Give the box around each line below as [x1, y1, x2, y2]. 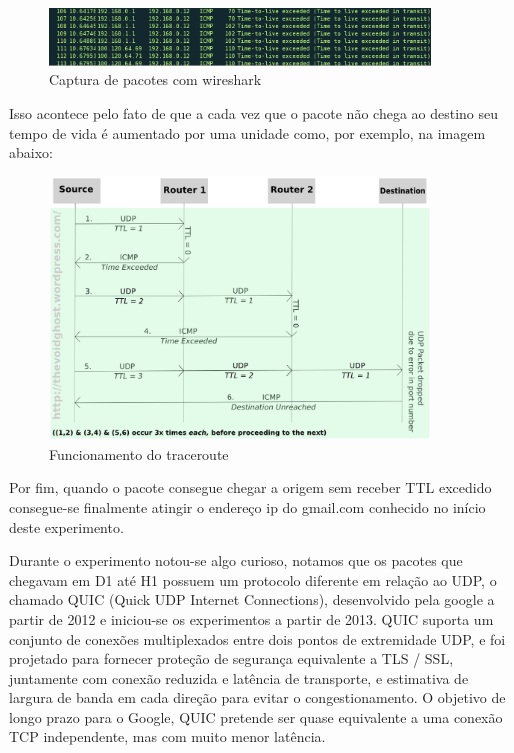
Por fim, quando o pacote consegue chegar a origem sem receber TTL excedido [9, 477, 492, 498]
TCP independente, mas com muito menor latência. [9, 726, 326, 747]
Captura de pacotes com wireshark [49, 69, 262, 90]
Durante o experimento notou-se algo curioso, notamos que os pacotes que [9, 550, 463, 571]
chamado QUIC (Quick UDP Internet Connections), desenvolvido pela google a [9, 589, 495, 610]
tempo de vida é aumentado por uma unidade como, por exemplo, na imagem [9, 122, 486, 143]
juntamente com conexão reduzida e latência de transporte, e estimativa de [9, 667, 469, 688]
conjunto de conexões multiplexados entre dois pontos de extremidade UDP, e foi [9, 628, 506, 649]
